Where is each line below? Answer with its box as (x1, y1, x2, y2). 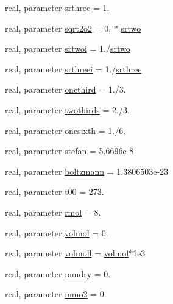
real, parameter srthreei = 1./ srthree (5, 62, 142, 75)
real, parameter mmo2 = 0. (5, 288, 107, 300)
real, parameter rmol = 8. (5, 205, 101, 218)
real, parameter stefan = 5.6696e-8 (5, 144, 134, 157)
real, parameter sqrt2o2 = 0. (5, 21, 111, 34)
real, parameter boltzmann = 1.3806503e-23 (5, 164, 169, 177)
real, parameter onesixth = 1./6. (5, 124, 126, 136)
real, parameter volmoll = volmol (5, 247, 129, 260)
